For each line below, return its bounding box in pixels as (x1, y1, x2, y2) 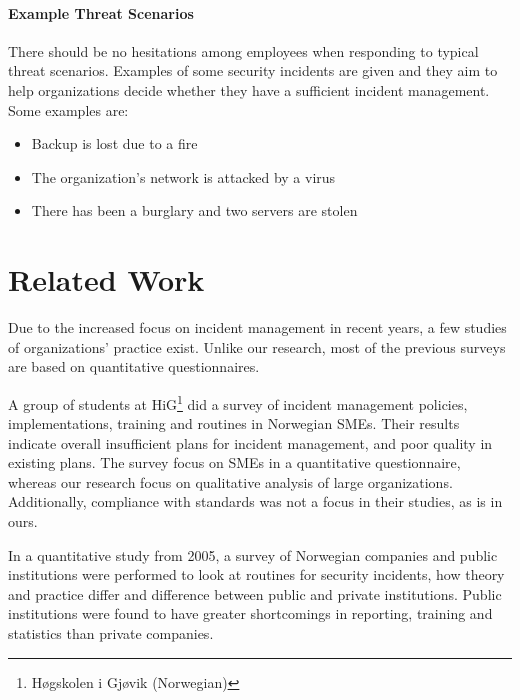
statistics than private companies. (8, 623, 214, 644)
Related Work (8, 259, 205, 300)
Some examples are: (8, 99, 129, 120)
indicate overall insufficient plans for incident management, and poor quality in (8, 432, 493, 453)
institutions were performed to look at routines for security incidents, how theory (8, 564, 505, 585)
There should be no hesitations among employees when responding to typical (8, 40, 479, 61)
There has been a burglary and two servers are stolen (31, 200, 358, 221)
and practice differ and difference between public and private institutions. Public (8, 583, 502, 604)
